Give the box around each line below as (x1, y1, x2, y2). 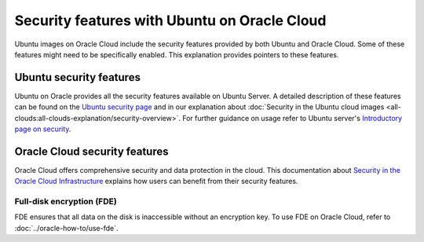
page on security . (14, 124, 71, 134)
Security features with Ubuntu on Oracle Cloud (14, 12, 327, 29)
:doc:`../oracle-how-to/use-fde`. (14, 223, 119, 233)
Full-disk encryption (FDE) (14, 196, 117, 207)
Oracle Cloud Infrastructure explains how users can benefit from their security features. (14, 177, 298, 186)
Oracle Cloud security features (14, 145, 169, 158)
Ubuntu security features (14, 71, 141, 84)
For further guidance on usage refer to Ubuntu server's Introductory (181, 113, 403, 123)
